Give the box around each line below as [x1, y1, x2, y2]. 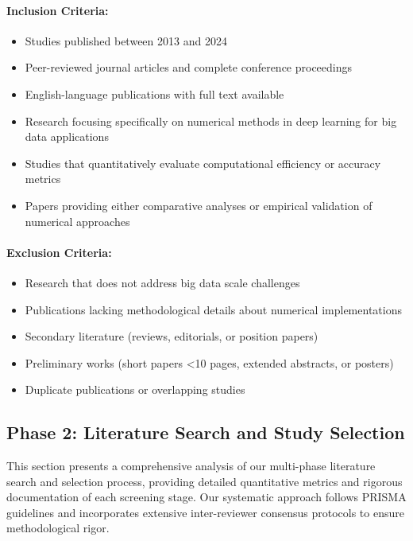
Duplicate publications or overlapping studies [25, 381, 245, 398]
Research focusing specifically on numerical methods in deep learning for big [25, 112, 397, 129]
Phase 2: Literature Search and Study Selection [6, 420, 405, 445]
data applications [25, 128, 109, 145]
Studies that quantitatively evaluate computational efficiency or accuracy [25, 154, 381, 171]
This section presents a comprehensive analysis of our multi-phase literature [6, 457, 376, 474]
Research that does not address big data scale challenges [25, 274, 300, 290]
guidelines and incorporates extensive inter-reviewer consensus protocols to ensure [6, 504, 404, 520]
